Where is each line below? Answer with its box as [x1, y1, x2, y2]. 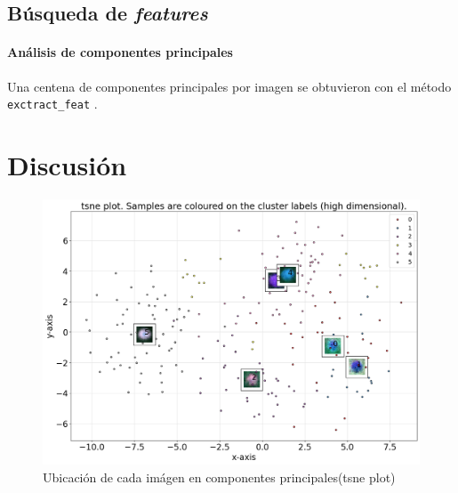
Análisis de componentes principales [7, 43, 233, 61]
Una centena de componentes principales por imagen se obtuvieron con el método [7, 77, 452, 95]
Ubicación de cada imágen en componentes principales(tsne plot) [43, 468, 396, 487]
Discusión [7, 147, 127, 183]
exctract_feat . [7, 94, 98, 113]
